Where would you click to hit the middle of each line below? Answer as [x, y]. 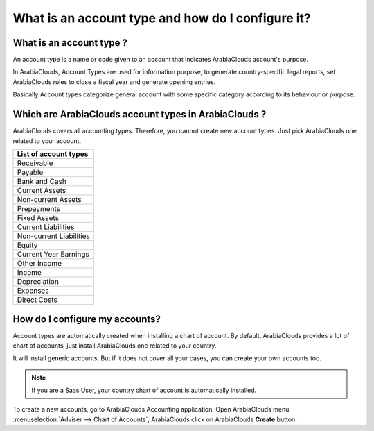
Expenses [33, 290]
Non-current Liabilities [53, 236]
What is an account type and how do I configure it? [162, 18]
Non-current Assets [50, 199]
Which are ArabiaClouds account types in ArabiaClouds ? [140, 115]
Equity [27, 245]
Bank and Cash [42, 181]
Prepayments [39, 208]
